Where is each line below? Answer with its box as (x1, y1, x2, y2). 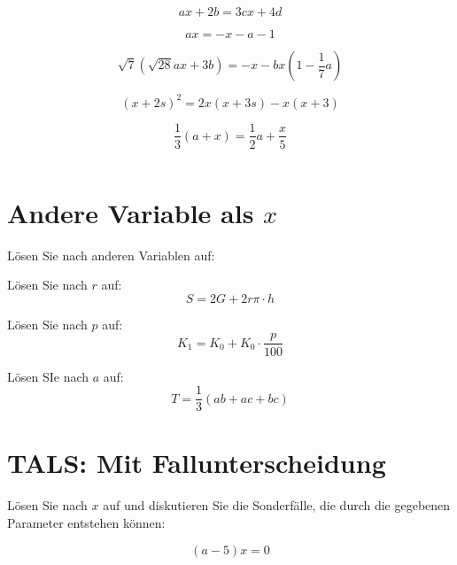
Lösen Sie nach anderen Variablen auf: (7, 245, 215, 264)
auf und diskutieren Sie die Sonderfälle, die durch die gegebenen (103, 496, 451, 515)
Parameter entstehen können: (7, 513, 166, 531)
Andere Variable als (7, 194, 254, 230)
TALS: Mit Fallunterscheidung (7, 445, 386, 481)
